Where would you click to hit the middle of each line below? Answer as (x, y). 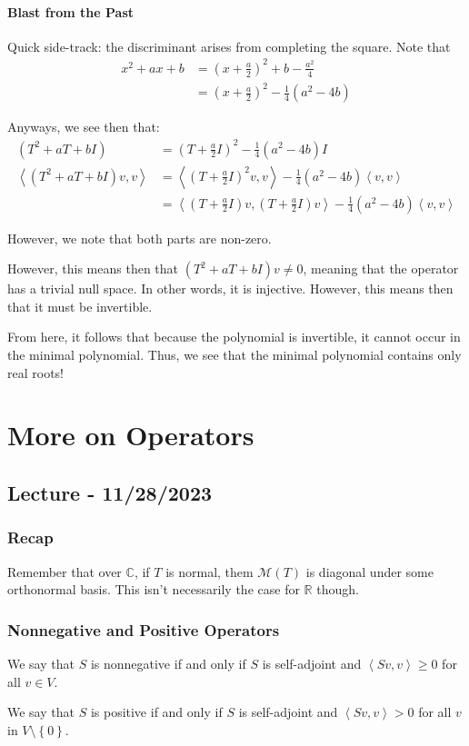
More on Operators (131, 435)
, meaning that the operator (381, 269)
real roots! (35, 372)
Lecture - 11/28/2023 (110, 492)
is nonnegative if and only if (168, 663)
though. (338, 589)
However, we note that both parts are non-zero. (140, 238)
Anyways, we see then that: (84, 127)
